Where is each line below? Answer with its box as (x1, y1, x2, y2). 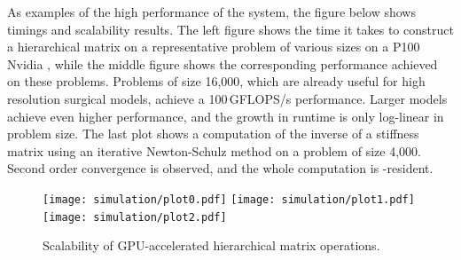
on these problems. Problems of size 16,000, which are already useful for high (7, 72, 426, 91)
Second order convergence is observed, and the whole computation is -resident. (7, 159, 434, 177)
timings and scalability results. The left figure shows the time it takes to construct (7, 20, 454, 38)
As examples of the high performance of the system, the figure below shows (7, 3, 416, 20)
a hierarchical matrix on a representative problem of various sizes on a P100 (7, 37, 420, 56)
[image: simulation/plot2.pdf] (43, 210, 227, 224)
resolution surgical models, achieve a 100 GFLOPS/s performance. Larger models (7, 89, 448, 107)
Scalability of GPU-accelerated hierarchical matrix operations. (43, 236, 380, 255)
